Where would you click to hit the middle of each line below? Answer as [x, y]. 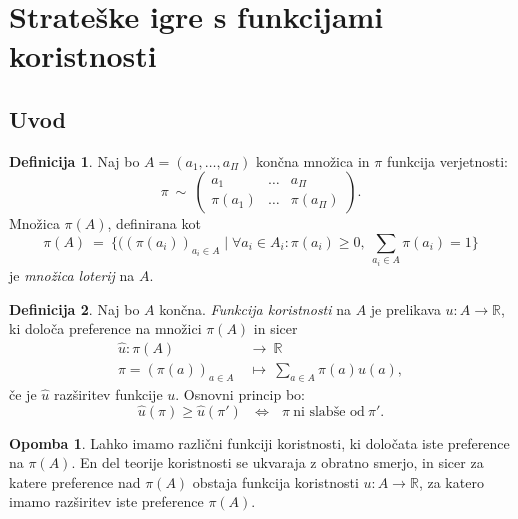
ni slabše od [329, 411]
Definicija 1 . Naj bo [74, 160]
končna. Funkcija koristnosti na [255, 308]
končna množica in [313, 160]
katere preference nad [75, 481]
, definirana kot [154, 223]
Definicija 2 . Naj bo [74, 308]
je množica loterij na [72, 274]
